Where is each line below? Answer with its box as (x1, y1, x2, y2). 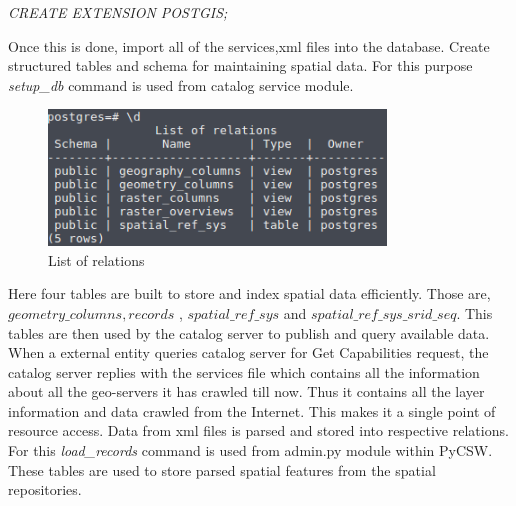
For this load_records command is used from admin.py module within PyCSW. (8, 440, 493, 461)
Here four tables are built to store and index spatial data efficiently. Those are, (8, 283, 491, 304)
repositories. (8, 479, 82, 500)
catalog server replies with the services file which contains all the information (8, 361, 480, 382)
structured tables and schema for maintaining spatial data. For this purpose (8, 55, 473, 76)
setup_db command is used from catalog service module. (8, 74, 354, 95)
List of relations (48, 249, 145, 270)
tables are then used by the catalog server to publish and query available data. (8, 322, 490, 343)
